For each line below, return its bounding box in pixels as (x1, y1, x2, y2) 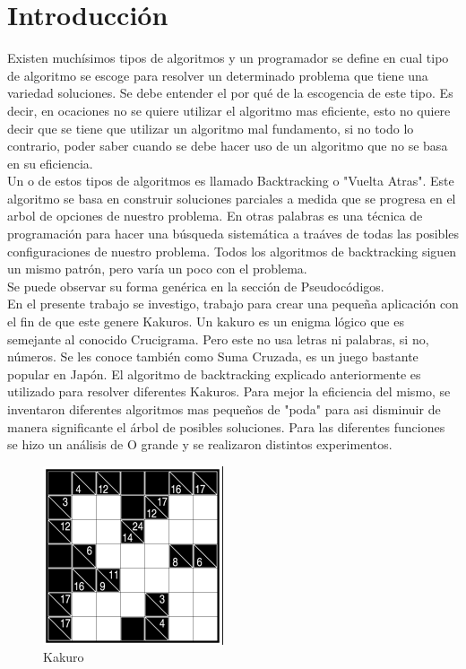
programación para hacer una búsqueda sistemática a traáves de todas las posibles (7, 224, 460, 243)
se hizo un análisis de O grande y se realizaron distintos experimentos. (7, 435, 393, 454)
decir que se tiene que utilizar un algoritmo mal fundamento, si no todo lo (7, 118, 414, 137)
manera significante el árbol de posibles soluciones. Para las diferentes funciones (7, 417, 445, 436)
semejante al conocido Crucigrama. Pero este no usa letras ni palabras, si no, (7, 329, 429, 348)
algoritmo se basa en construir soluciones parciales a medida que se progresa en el (7, 188, 456, 207)
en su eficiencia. (7, 153, 93, 172)
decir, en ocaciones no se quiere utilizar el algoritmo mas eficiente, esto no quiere (7, 100, 451, 119)
